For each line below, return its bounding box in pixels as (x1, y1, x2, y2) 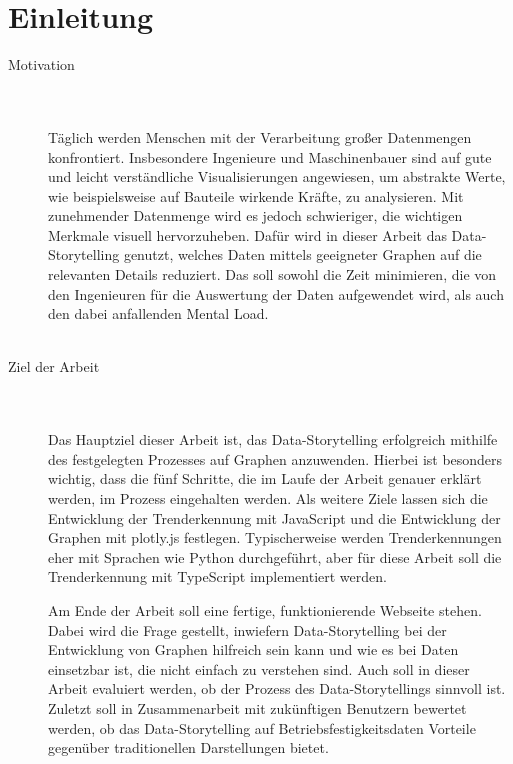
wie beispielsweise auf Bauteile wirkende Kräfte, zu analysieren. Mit (48, 185, 464, 206)
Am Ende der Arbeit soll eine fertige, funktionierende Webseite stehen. (48, 599, 482, 620)
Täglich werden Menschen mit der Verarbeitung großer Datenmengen (48, 126, 472, 147)
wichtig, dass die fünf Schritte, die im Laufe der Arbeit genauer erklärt (48, 468, 482, 489)
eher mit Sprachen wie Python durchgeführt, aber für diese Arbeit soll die (48, 546, 502, 567)
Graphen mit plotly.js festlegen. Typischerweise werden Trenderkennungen (48, 527, 502, 548)
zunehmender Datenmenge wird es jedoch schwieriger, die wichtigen (48, 205, 463, 226)
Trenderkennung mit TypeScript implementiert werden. (48, 566, 387, 587)
